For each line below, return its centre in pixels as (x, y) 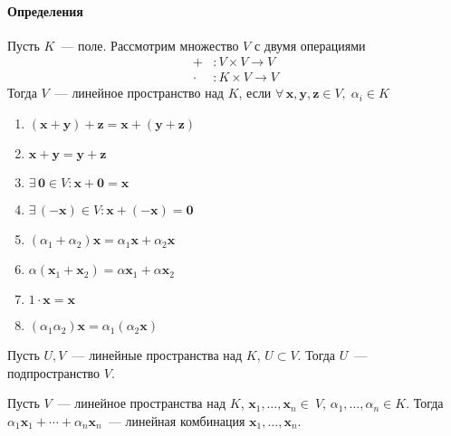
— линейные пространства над (157, 355)
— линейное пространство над (139, 93)
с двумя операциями (310, 45)
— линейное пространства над (142, 403)
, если (255, 93)
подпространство (54, 372)
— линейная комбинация (177, 420)
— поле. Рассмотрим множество (150, 45)
